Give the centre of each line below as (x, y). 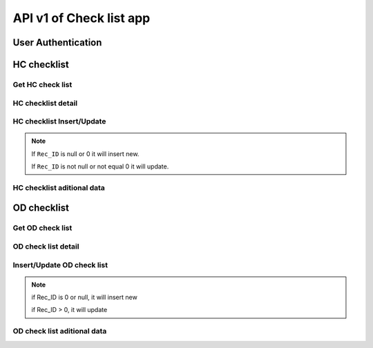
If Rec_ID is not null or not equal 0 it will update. (100, 166)
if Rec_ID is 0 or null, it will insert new (84, 298)
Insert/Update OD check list (60, 264)
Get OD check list (42, 228)
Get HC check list (42, 84)
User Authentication (57, 42)
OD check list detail (46, 246)
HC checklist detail (45, 103)
